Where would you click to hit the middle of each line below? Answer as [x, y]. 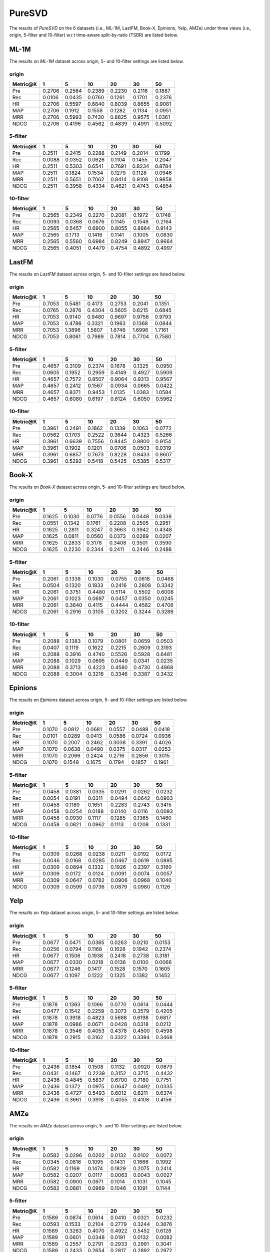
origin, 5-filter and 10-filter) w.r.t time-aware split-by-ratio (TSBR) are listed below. [94, 35]
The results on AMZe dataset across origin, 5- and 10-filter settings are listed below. [96, 1126]
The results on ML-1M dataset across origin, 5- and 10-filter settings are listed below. [97, 61]
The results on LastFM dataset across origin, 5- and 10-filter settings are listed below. [97, 274]
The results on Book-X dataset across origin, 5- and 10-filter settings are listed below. [97, 487]
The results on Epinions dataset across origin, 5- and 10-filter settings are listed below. [98, 700]
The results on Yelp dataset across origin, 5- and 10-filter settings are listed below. [94, 913]
